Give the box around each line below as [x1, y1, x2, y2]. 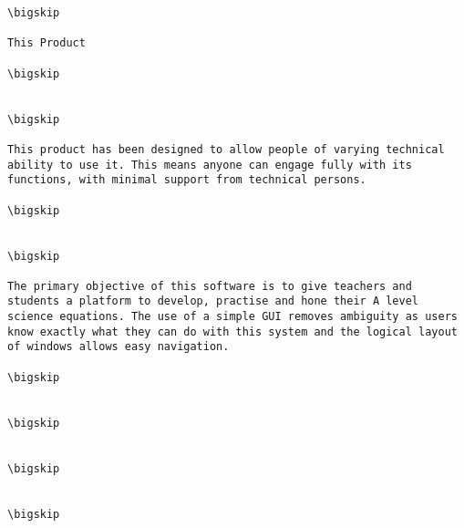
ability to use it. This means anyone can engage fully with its [7, 158, 412, 171]
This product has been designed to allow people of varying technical [7, 142, 445, 156]
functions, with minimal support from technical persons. [7, 173, 366, 187]
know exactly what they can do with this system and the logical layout [7, 325, 458, 338]
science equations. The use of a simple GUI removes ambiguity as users [7, 310, 458, 324]
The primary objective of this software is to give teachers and [7, 279, 412, 293]
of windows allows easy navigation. [7, 340, 230, 354]
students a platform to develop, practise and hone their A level [7, 295, 419, 308]
